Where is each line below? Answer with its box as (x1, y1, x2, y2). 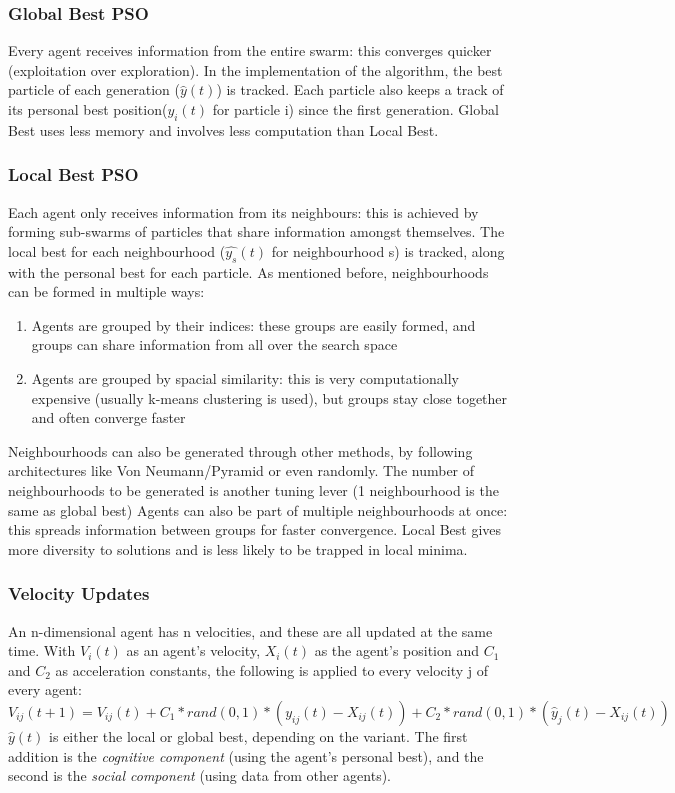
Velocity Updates (8, 581, 150, 606)
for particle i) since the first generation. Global (212, 99, 499, 119)
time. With (8, 640, 76, 661)
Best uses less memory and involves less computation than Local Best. (8, 119, 439, 140)
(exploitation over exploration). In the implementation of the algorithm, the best (8, 59, 503, 80)
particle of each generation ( (8, 79, 180, 100)
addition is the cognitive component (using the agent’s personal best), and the (8, 745, 484, 766)
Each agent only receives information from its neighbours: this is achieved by (8, 201, 479, 222)
